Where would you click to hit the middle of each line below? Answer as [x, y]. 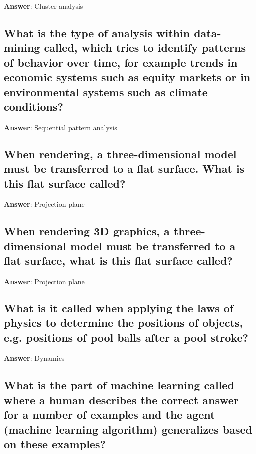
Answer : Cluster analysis [44, 6]
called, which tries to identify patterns [145, 48]
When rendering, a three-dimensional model [120, 154]
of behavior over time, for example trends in [121, 62]
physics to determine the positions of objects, [124, 323]
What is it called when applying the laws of [119, 308]
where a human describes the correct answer [121, 399]
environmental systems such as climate [106, 91]
